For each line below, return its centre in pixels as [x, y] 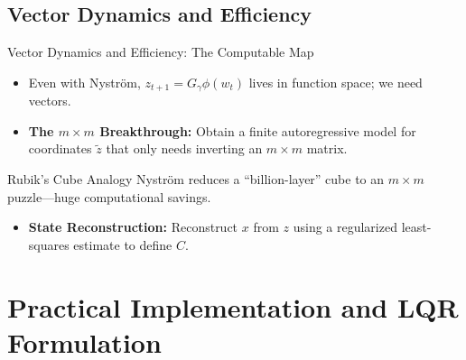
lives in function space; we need [336, 82]
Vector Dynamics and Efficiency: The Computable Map [161, 52]
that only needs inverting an [184, 148]
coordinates [60, 148]
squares [49, 244]
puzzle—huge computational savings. [109, 196]
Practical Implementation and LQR [233, 306]
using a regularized [345, 227]
